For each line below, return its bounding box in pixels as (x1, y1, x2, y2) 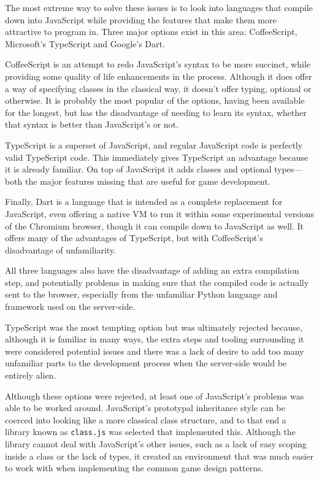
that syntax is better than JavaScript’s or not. (5, 118, 179, 131)
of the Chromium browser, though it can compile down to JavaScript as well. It (5, 219, 304, 232)
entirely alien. (5, 369, 56, 382)
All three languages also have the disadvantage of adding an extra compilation (5, 264, 299, 277)
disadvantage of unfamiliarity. (5, 243, 116, 256)
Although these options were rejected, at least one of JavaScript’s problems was (5, 389, 304, 402)
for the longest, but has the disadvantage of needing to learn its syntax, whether (5, 106, 307, 118)
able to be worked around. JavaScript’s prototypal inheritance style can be (5, 401, 285, 414)
